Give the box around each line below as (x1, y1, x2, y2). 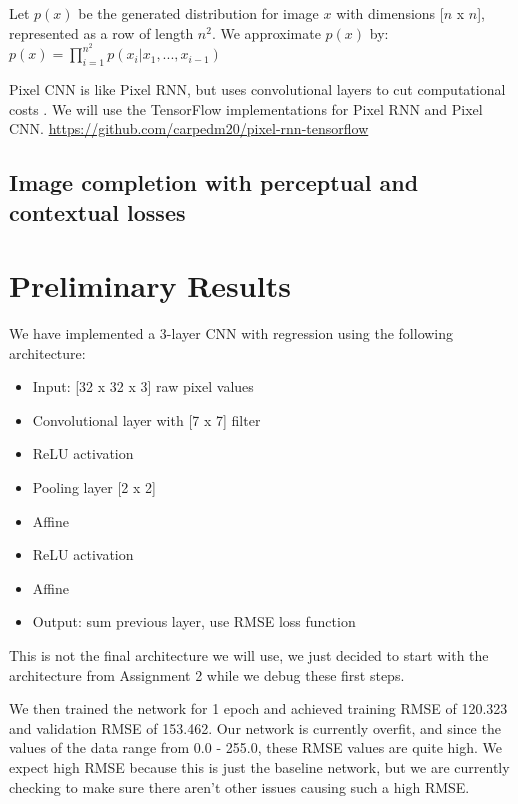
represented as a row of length (9, 22, 194, 43)
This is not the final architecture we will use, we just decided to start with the (9, 645, 489, 666)
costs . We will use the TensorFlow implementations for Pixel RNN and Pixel (9, 98, 483, 119)
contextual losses (9, 196, 186, 227)
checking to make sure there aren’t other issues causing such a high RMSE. (9, 776, 470, 797)
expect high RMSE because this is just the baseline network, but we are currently (9, 757, 510, 778)
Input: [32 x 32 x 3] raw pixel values (32, 376, 254, 397)
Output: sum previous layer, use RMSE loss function (32, 611, 356, 632)
